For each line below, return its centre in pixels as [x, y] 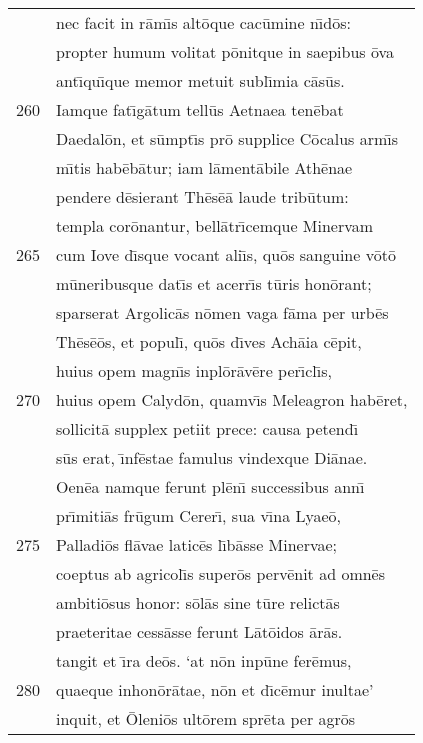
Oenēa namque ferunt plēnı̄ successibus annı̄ [210, 486]
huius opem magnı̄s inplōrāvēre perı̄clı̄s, [194, 370]
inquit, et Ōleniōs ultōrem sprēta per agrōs [206, 718]
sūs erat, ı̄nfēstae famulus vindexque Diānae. [212, 457]
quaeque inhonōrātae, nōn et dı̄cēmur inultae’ [215, 689]
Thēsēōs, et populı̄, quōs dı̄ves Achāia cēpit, [209, 341]
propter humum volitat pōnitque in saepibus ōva [225, 51]
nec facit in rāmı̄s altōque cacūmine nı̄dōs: [203, 22]
